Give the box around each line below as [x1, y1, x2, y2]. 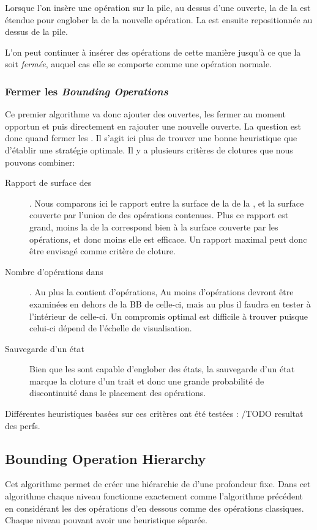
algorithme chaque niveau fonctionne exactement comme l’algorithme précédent [5, 490, 303, 502]
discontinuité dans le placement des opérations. [29, 386, 206, 399]
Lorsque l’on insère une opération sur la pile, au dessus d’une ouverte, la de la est [5, 1, 311, 13]
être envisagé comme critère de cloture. [29, 245, 176, 257]
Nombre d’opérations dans [5, 265, 103, 278]
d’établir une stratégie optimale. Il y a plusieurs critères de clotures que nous [5, 143, 293, 156]
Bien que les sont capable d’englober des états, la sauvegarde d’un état [29, 363, 295, 375]
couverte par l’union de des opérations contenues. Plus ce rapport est [29, 208, 289, 221]
